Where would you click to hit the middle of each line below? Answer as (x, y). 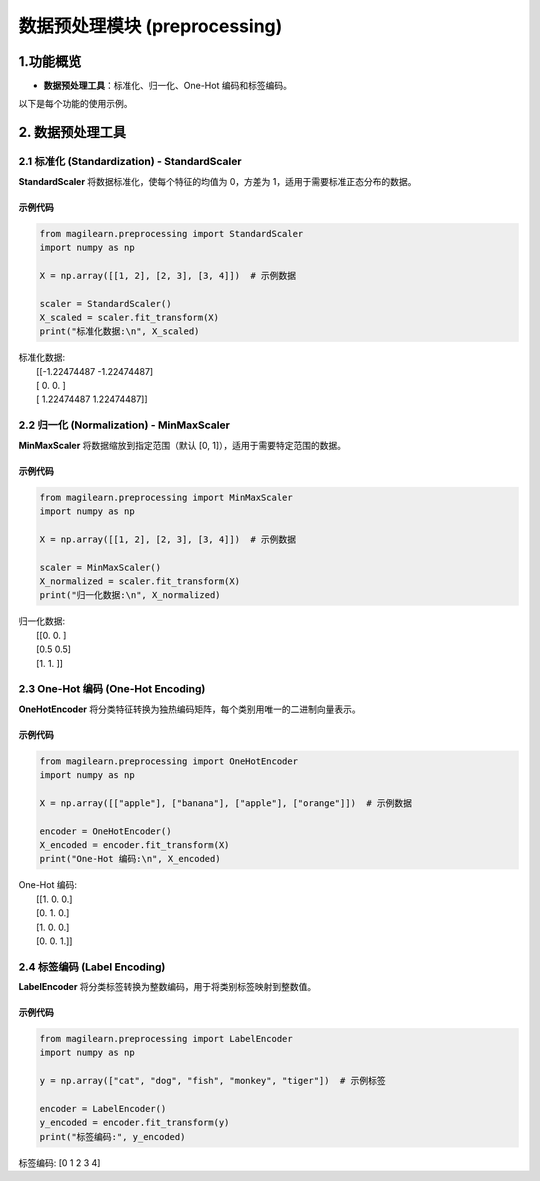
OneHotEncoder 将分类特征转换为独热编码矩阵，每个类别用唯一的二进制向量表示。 (189, 709)
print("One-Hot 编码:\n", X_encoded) (130, 859)
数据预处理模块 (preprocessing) (150, 26)
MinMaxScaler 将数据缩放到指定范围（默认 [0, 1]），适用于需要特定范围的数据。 (182, 445)
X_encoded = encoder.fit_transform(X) (134, 844)
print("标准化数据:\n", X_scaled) (119, 331)
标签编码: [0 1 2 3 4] (59, 1162)
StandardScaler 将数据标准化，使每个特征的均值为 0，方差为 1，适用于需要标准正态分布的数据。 (217, 181)
